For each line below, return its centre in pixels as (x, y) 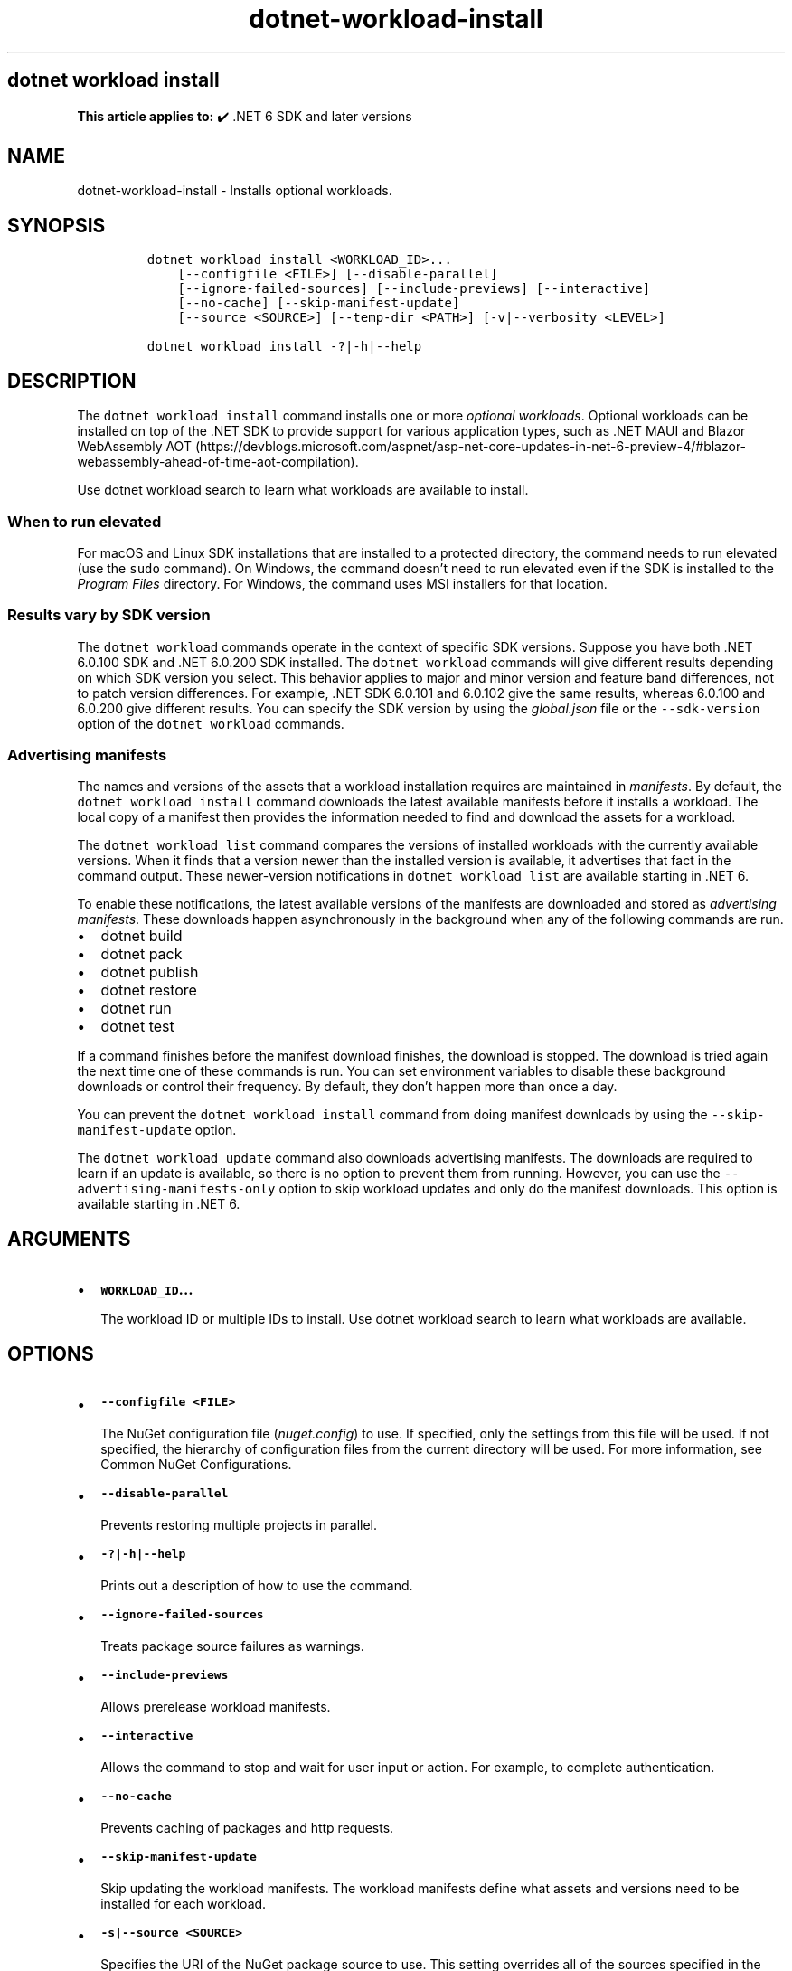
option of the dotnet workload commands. (211, 723)
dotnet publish (150, 972)
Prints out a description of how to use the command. (257, 1586)
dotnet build (141, 936)
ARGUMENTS (69, 1239)
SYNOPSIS (57, 225)
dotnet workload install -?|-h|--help (284, 347)
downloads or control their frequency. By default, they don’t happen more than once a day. (347, 1087)
